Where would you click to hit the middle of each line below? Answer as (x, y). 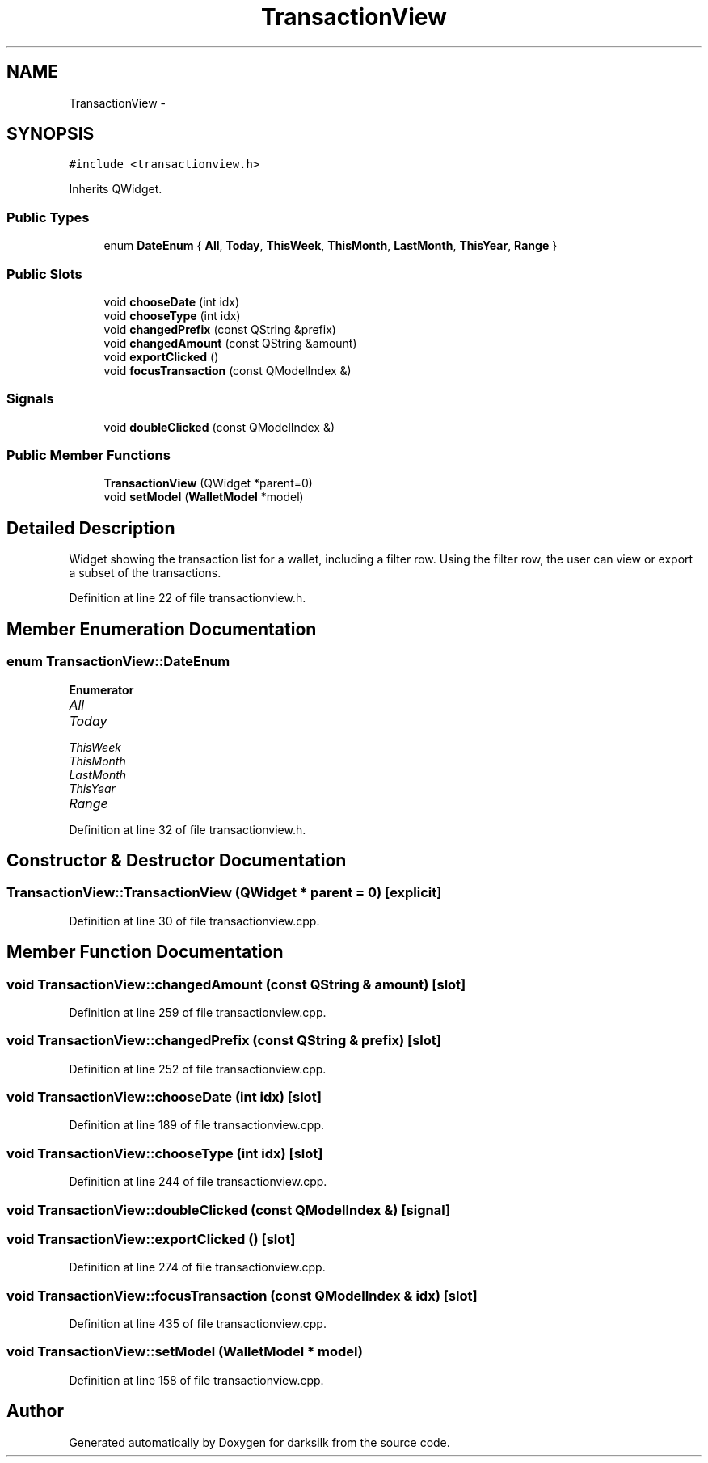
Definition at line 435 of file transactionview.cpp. (198, 1324)
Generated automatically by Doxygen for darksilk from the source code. (259, 1442)
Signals (30, 399)
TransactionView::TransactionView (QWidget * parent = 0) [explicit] (224, 893)
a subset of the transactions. (145, 573)
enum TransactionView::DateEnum (118, 662)
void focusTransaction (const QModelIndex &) (228, 370)
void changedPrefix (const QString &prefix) (220, 329)
